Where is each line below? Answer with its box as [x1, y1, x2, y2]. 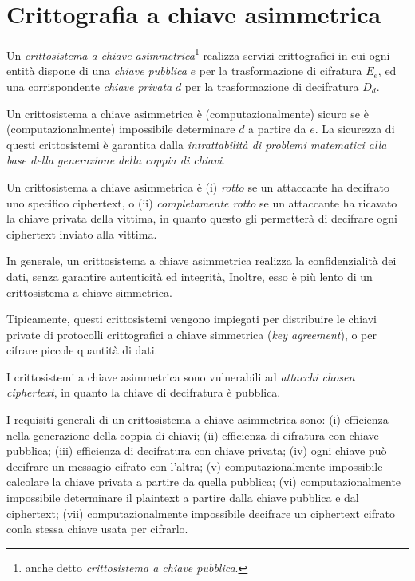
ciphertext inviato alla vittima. [6, 225, 157, 242]
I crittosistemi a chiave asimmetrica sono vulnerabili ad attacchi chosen [6, 368, 355, 385]
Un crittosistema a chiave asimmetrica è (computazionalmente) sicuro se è [6, 105, 369, 121]
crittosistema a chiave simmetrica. [6, 283, 172, 300]
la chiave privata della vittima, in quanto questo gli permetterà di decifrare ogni [6, 210, 397, 227]
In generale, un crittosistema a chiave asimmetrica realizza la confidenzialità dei [6, 252, 397, 269]
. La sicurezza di [314, 121, 395, 137]
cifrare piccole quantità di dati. [6, 342, 158, 358]
